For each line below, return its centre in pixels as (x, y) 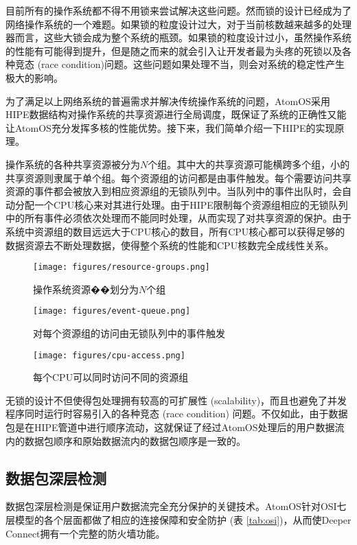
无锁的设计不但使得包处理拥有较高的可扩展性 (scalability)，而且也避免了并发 (176, 400)
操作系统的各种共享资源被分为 (73, 164)
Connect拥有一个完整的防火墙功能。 (85, 533)
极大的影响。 (34, 77)
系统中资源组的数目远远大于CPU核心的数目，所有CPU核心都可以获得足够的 (175, 231)
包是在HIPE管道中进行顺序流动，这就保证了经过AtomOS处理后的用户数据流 (175, 427)
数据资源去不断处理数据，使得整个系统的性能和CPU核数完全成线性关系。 (170, 245)
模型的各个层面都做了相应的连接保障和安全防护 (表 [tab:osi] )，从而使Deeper (183, 520)
